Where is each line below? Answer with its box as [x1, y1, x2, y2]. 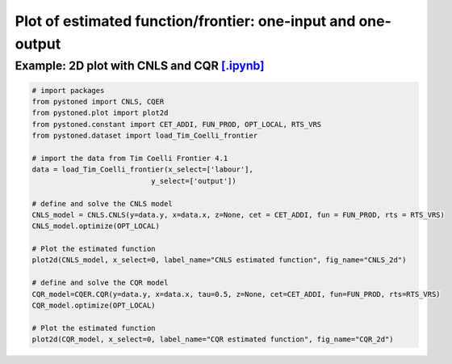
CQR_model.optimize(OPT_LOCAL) [31, 301, 157, 311]
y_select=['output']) [150, 176, 237, 185]
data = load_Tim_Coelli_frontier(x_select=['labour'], [31, 165, 253, 174]
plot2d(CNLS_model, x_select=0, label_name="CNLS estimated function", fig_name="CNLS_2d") [31, 256, 407, 265]
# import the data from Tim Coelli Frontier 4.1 [31, 154, 228, 163]
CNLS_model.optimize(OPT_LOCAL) [31, 222, 161, 231]
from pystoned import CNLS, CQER [31, 97, 165, 106]
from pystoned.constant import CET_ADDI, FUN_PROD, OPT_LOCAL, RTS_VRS [31, 120, 322, 129]
